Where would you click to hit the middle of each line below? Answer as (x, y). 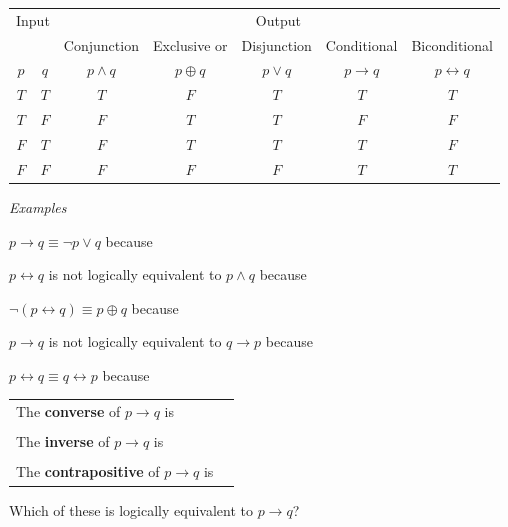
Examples (38, 206)
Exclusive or (190, 44)
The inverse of (63, 441)
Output (278, 19)
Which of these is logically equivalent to (131, 509)
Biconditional (452, 44)
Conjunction (101, 44)
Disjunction (276, 44)
